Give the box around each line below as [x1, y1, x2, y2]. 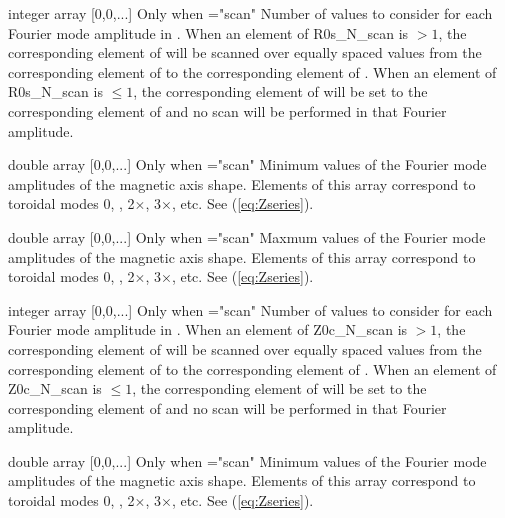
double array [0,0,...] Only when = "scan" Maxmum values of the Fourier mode [8, 226, 486, 247]
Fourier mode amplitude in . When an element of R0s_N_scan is [8, 22, 409, 43]
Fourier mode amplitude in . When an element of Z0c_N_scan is [8, 319, 408, 340]
